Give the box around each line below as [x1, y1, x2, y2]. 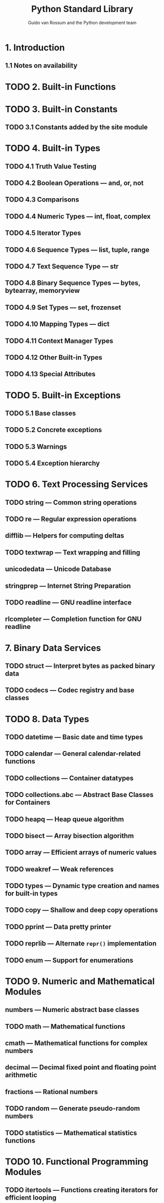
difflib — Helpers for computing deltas [5, 531, 124, 540]
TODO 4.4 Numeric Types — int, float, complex [5, 212, 151, 220]
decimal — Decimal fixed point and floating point [5, 1063, 157, 1072]
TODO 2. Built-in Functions [5, 81, 116, 92]
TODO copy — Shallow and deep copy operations [5, 906, 158, 915]
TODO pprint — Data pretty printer [5, 922, 112, 931]
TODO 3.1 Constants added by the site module [5, 123, 148, 131]
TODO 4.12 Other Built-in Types [5, 353, 103, 362]
